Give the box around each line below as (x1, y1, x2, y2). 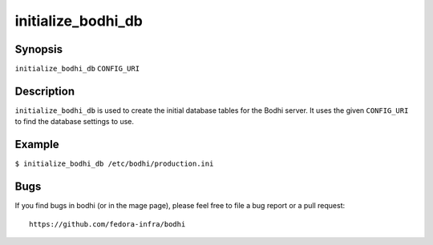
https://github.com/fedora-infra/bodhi (29, 219, 186, 228)
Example (14, 138, 59, 151)
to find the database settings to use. (14, 117, 135, 127)
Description (14, 84, 75, 98)
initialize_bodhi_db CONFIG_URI (14, 64, 140, 74)
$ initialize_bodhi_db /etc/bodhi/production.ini (14, 159, 214, 168)
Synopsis (14, 42, 63, 56)
